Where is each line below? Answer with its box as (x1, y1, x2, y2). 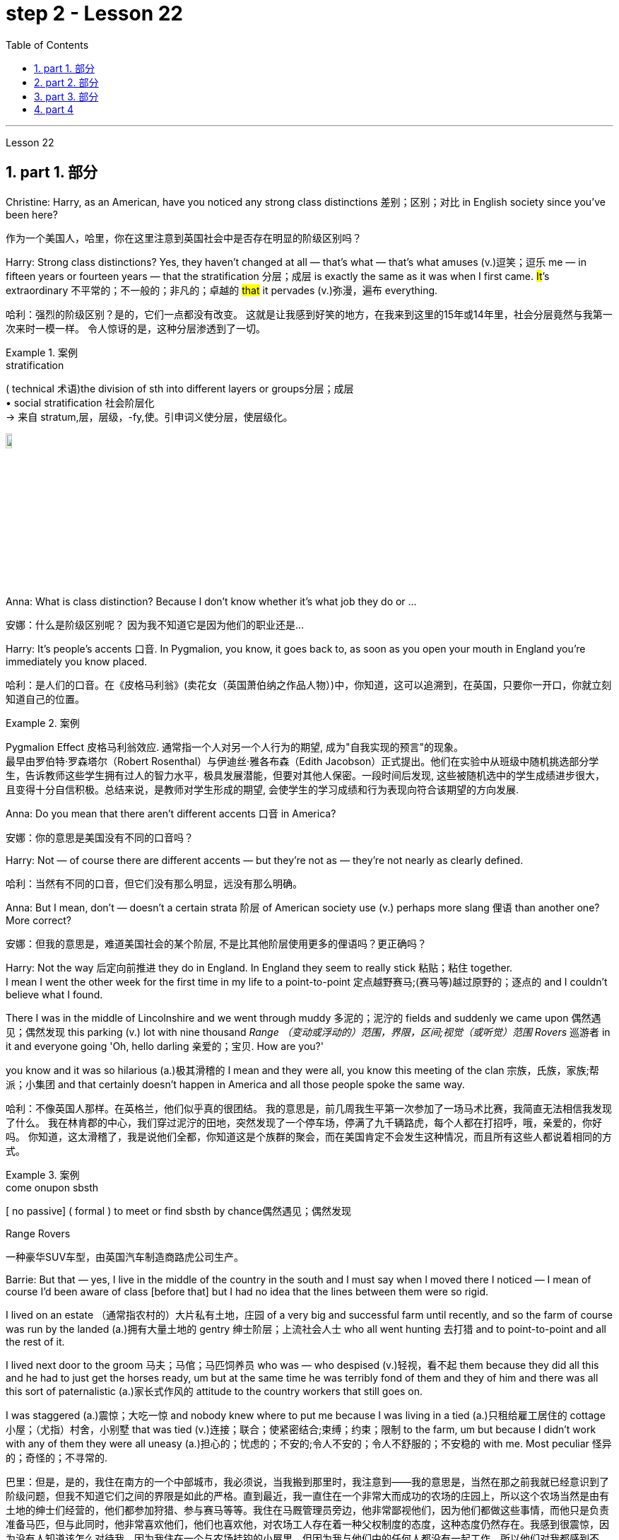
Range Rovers (6, 1227, 71, 1239)
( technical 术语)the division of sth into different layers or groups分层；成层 (6, 382, 354, 395)
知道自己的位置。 (6, 692, 85, 705)
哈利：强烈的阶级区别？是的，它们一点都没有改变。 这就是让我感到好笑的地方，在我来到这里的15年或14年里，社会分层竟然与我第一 (6, 308, 613, 320)
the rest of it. (6, 1335, 65, 1348)
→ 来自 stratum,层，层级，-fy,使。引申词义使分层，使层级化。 (6, 410, 293, 423)
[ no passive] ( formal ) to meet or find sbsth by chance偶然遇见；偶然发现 (6, 1204, 351, 1217)
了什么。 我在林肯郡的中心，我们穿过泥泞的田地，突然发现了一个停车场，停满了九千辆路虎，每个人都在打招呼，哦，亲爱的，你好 (6, 1116, 602, 1128)
